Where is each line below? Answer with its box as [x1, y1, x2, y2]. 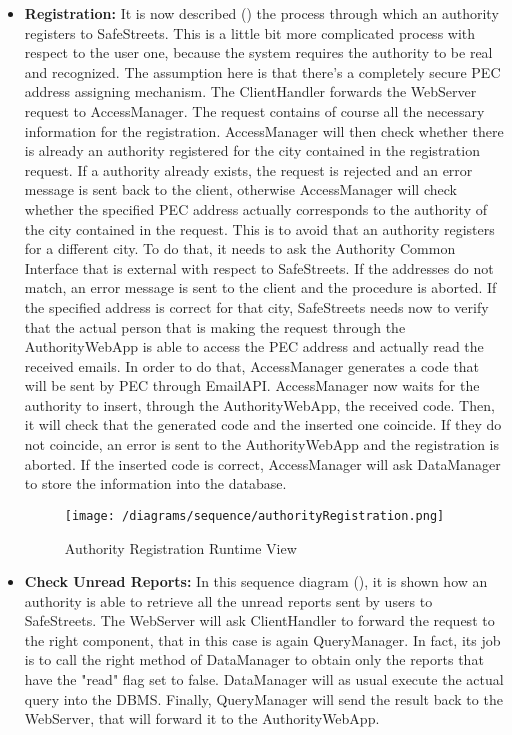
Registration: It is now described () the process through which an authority [24, 3, 499, 23]
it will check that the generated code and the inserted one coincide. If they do [24, 414, 502, 435]
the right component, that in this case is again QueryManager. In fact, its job [24, 629, 501, 650]
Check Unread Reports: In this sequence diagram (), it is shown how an [24, 571, 488, 592]
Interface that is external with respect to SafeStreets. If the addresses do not [24, 257, 494, 278]
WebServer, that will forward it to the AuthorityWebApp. [24, 708, 380, 729]
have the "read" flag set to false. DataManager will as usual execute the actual [24, 669, 504, 690]
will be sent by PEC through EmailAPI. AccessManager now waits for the [24, 375, 480, 396]
